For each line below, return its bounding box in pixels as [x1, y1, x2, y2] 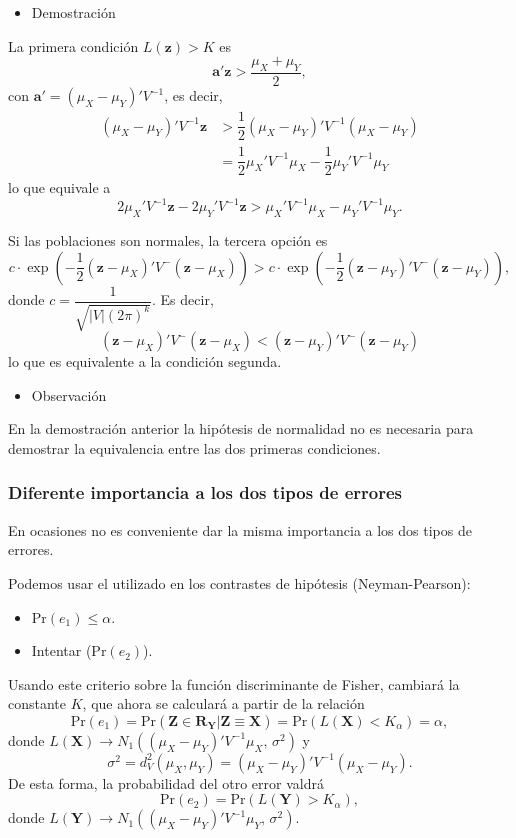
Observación [31, 384, 107, 405]
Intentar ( [31, 640, 92, 661]
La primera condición [8, 35, 139, 56]
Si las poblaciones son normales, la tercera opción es [8, 230, 328, 251]
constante [8, 693, 67, 714]
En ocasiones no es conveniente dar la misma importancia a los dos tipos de [8, 519, 472, 540]
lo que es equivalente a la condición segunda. [8, 351, 282, 372]
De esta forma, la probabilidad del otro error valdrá [8, 772, 324, 793]
